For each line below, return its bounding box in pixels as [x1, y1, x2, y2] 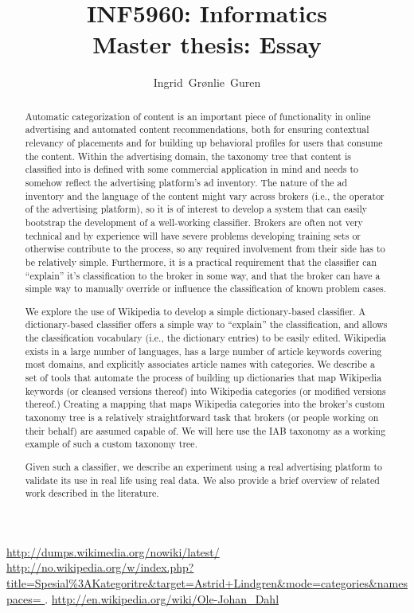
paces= [6, 590, 41, 607]
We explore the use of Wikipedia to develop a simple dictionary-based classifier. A [25, 304, 366, 318]
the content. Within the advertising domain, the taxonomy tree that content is [25, 149, 351, 162]
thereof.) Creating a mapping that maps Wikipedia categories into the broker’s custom [25, 397, 385, 411]
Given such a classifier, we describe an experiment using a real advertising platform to [25, 459, 383, 473]
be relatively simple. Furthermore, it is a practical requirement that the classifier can [25, 255, 377, 268]
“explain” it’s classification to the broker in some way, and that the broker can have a [25, 268, 381, 282]
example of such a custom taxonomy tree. [25, 437, 197, 451]
